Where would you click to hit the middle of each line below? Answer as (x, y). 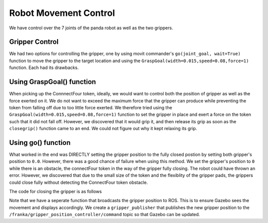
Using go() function (40, 142)
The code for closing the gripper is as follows (55, 191)
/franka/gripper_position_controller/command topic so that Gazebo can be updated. (105, 215)
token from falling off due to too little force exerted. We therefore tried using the (91, 107)
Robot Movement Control (62, 13)
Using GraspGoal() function (53, 82)
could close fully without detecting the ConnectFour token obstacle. (79, 182)
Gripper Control (34, 42)
